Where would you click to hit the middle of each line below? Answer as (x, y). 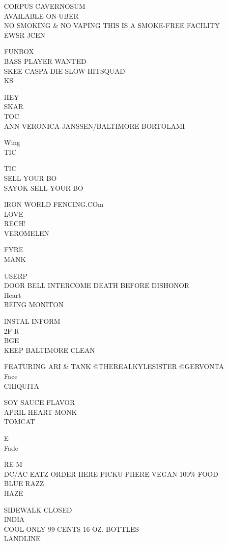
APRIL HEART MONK (41, 412)
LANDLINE (22, 538)
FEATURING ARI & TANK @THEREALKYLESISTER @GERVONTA (114, 366)
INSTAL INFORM (32, 321)
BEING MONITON (34, 304)
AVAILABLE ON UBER (41, 15)
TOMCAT (20, 421)
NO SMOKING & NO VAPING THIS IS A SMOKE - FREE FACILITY (112, 25)
